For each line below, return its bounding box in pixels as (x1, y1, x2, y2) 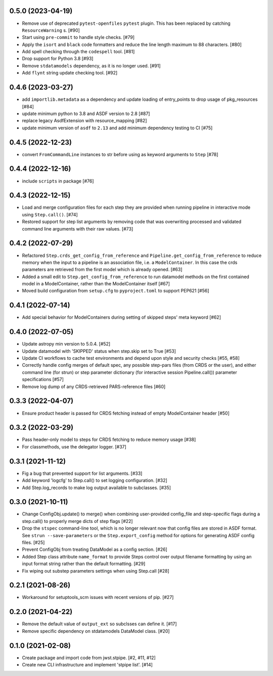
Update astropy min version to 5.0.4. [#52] (22, 341, 111, 347)
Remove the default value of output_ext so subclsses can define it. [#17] (22, 621, 177, 627)
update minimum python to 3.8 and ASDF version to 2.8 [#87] (22, 110, 150, 117)
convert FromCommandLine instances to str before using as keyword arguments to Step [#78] (22, 151, 218, 157)
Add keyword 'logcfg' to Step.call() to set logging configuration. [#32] (22, 477, 168, 483)
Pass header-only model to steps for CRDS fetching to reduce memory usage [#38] (22, 436, 196, 443)
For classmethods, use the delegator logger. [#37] (22, 443, 126, 449)
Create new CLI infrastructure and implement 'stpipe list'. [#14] (22, 662, 153, 668)
